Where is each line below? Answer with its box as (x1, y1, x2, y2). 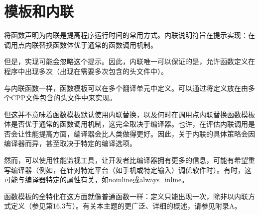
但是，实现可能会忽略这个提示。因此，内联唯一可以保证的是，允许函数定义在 (4, 56, 255, 67)
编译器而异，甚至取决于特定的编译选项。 (4, 138, 136, 148)
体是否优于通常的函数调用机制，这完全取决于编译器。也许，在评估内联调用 (4, 119, 248, 129)
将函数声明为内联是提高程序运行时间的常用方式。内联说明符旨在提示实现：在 (4, 30, 255, 40)
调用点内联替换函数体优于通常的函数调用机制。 (4, 39, 157, 50)
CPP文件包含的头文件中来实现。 (10, 92, 117, 103)
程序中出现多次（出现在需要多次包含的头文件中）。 (4, 66, 168, 76)
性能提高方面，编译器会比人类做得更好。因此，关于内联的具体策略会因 (24, 128, 255, 139)
